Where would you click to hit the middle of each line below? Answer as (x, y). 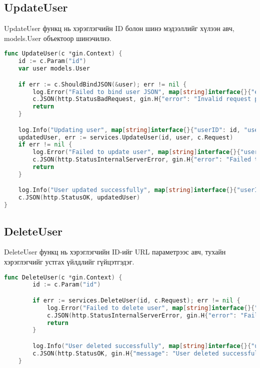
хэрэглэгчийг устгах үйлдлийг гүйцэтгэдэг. (69, 261)
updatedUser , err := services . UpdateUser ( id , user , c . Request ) (126, 137)
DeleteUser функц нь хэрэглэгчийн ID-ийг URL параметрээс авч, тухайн (115, 252)
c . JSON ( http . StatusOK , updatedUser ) (79, 198)
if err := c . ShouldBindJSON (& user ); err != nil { (102, 84)
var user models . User (54, 69)
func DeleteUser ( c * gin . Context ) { (63, 277)
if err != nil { (45, 145)
